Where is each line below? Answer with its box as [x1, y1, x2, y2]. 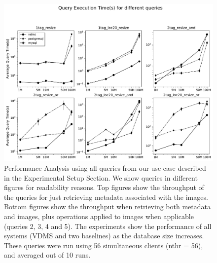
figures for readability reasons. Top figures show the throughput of [4, 182, 204, 192]
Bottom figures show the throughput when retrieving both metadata [4, 201, 211, 212]
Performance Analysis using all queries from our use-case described [4, 163, 206, 173]
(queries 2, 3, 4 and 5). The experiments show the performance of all [4, 221, 212, 231]
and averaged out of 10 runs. [4, 250, 91, 260]
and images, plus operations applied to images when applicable [4, 211, 194, 221]
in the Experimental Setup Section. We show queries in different [4, 172, 198, 183]
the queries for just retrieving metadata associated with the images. [4, 191, 208, 202]
